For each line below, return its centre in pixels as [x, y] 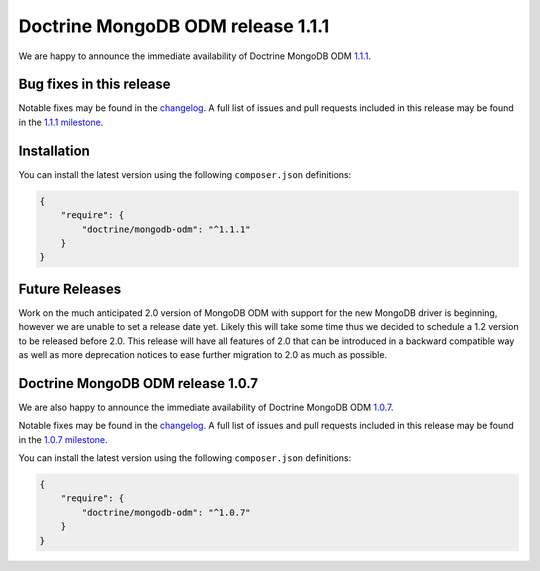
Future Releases [70, 288]
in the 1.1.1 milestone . [61, 122]
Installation [54, 150]
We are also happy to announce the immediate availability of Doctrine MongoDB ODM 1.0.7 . [206, 407]
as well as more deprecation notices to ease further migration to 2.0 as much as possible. [203, 354]
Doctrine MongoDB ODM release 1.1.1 [174, 26]
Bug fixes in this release [94, 84]
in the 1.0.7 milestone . [63, 439]
